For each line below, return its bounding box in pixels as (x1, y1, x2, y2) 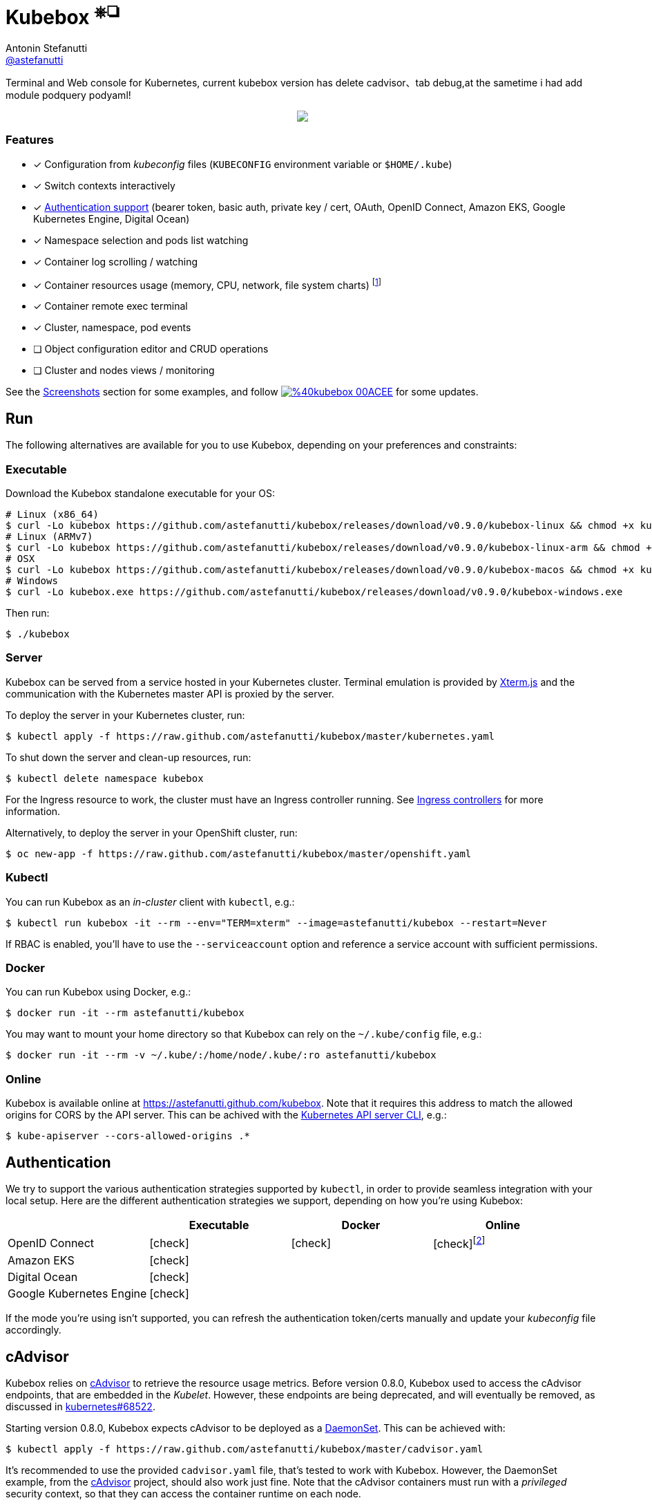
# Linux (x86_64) (6, 509, 99, 521)
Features (6, 133, 54, 147)
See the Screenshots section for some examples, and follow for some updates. (6, 386, 479, 398)
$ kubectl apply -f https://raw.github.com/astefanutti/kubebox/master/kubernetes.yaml (6, 730, 495, 742)
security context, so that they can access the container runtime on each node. (6, 1488, 361, 1500)
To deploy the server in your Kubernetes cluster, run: (6, 709, 245, 721)
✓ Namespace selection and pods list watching (33, 234, 249, 246)
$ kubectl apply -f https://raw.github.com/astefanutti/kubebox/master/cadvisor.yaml (6, 1443, 483, 1455)
